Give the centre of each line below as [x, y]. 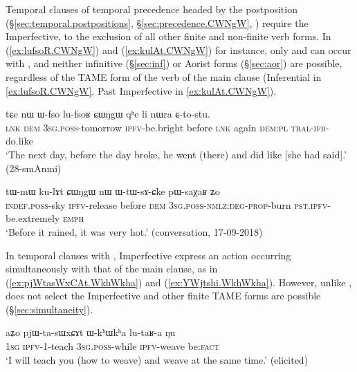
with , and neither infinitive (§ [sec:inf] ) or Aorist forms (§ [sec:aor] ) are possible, [174, 63]
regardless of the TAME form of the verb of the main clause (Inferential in [164, 76]
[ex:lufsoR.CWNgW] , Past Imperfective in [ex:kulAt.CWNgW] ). [141, 90]
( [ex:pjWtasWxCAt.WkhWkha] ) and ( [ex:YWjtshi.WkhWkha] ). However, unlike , [179, 282]
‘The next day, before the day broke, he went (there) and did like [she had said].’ [176, 154]
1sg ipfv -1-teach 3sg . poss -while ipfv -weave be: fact [112, 346]
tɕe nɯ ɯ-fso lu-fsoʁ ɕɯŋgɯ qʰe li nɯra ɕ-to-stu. [108, 114]
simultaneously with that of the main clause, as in [112, 269]
